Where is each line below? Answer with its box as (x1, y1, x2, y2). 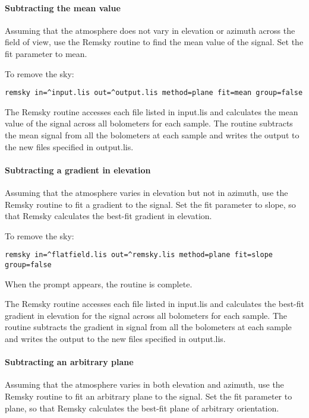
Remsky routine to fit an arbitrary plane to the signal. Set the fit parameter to (5, 390, 292, 403)
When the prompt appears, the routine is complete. (5, 277, 193, 290)
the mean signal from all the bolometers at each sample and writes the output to (5, 129, 299, 141)
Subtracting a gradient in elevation (5, 163, 151, 176)
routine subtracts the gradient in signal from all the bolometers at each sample (5, 321, 292, 333)
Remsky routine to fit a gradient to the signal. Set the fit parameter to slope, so (5, 198, 296, 210)
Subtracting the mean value (5, 1, 121, 14)
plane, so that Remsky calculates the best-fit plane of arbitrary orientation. (5, 401, 279, 414)
